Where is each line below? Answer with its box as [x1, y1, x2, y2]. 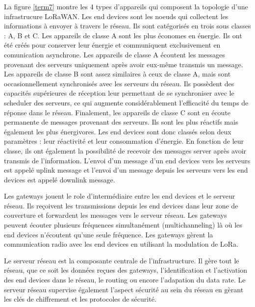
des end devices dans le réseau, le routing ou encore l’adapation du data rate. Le [4, 275, 246, 285]
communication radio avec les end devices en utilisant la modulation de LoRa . [4, 239, 238, 249]
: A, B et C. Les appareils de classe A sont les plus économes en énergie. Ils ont [4, 30, 242, 40]
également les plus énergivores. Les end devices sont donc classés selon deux [4, 126, 231, 136]
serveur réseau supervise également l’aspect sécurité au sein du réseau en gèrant [4, 284, 244, 294]
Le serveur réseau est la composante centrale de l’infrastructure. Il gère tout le [4, 255, 239, 265]
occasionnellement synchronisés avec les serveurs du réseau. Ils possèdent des [4, 78, 234, 88]
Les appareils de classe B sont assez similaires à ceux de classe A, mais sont [4, 69, 231, 79]
